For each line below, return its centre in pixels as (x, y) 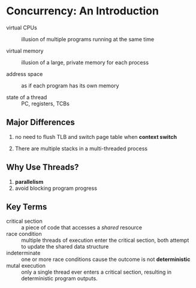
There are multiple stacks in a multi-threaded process (81, 148)
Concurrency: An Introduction (82, 11)
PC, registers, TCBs (46, 104)
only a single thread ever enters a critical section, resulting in (97, 272)
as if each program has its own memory (70, 86)
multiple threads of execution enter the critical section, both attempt (105, 240)
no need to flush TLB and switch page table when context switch (96, 137)
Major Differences (40, 122)
